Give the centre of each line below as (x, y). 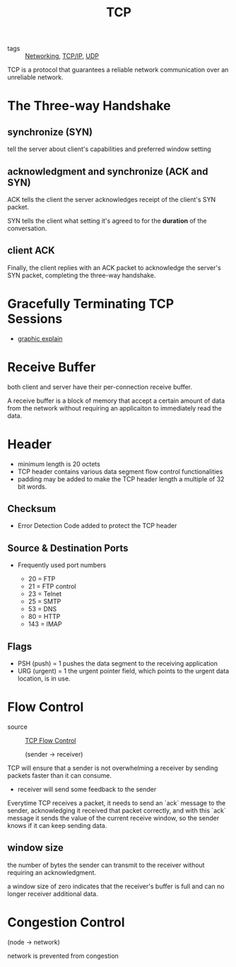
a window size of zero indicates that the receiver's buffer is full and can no (116, 886)
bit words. (32, 486)
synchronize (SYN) (50, 132)
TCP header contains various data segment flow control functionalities (120, 471)
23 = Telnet (45, 594)
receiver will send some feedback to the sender (87, 789)
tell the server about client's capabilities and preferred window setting (109, 149)
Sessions (35, 319)
